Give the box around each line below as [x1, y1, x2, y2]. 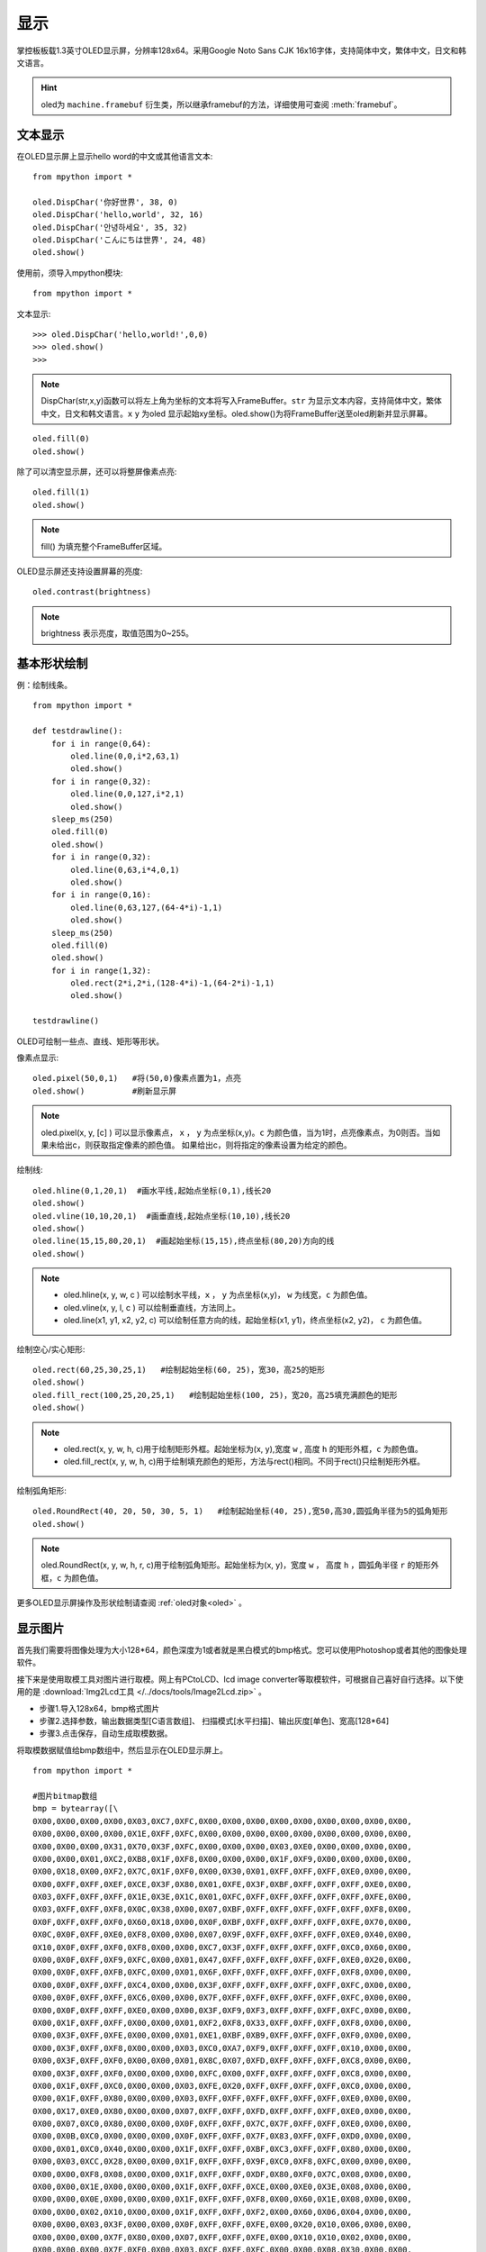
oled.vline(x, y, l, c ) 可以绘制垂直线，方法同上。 [63, 1302, 240, 1312]
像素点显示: [16, 1052, 59, 1063]
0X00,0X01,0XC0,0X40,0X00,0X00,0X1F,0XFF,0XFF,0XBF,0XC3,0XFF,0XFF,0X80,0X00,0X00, [32, 2144, 413, 2154]
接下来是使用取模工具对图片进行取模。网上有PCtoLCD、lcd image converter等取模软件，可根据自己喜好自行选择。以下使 [16, 1674, 463, 1684]
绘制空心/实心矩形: [16, 1343, 85, 1355]
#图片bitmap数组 [32, 1791, 98, 1801]
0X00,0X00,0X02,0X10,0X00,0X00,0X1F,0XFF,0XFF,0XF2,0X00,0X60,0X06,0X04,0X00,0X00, [32, 2207, 413, 2217]
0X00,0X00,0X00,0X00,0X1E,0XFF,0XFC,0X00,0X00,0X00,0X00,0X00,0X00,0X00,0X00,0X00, [32, 1829, 413, 1839]
